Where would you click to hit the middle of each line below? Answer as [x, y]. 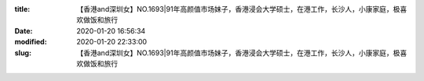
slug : [23, 53]
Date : [24, 30]
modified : [31, 42]
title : [22, 9]
